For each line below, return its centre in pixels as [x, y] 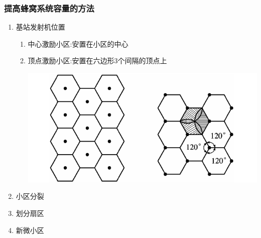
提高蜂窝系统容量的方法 [49, 8]
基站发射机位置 [40, 27]
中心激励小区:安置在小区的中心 [78, 43]
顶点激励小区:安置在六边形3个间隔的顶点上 [97, 61]
